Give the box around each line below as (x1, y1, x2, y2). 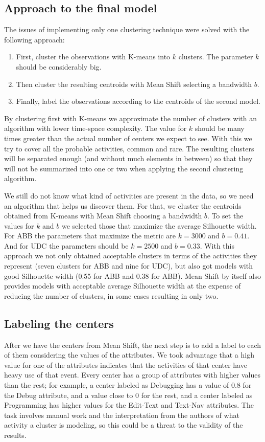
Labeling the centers (4, 315, 114, 331)
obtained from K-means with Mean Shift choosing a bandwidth (4, 210, 202, 221)
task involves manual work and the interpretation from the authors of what (4, 409, 239, 420)
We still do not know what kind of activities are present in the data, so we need (4, 190, 254, 201)
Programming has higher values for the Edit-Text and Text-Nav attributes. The (4, 400, 254, 410)
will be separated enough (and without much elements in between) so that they (4, 153, 253, 164)
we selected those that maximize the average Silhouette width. (62, 220, 257, 231)
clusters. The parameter (178, 51, 253, 62)
